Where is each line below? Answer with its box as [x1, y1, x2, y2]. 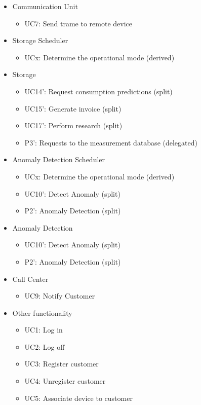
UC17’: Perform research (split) [24, 120, 123, 131]
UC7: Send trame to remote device [24, 18, 132, 28]
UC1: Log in [24, 324, 63, 335]
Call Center [12, 273, 49, 284]
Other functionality [12, 307, 72, 318]
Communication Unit [12, 1, 78, 11]
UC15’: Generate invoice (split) [24, 103, 122, 114]
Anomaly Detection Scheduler [12, 154, 105, 165]
